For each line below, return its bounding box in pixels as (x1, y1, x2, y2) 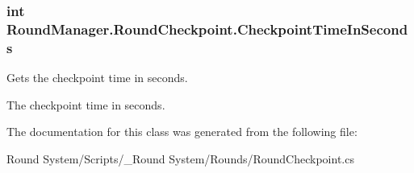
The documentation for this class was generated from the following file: (6, 123, 358, 140)
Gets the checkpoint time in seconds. (6, 69, 188, 86)
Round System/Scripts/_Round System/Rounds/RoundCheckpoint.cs (6, 150, 354, 167)
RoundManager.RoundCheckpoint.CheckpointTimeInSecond (6, 19, 408, 39)
